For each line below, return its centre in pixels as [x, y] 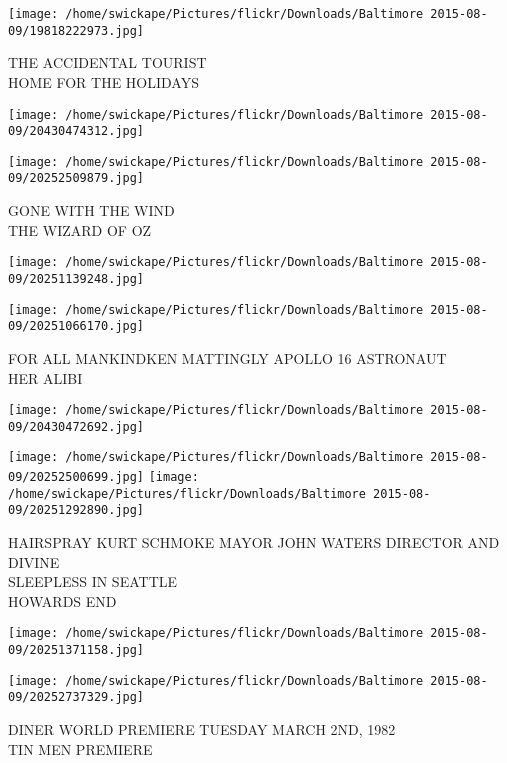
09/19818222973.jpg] [76, 30]
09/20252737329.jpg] [76, 697]
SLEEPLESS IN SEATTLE [93, 581]
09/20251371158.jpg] [76, 650]
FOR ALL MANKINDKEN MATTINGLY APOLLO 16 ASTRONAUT [227, 357]
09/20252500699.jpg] [76, 477]
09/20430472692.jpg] [76, 426]
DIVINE [34, 561]
